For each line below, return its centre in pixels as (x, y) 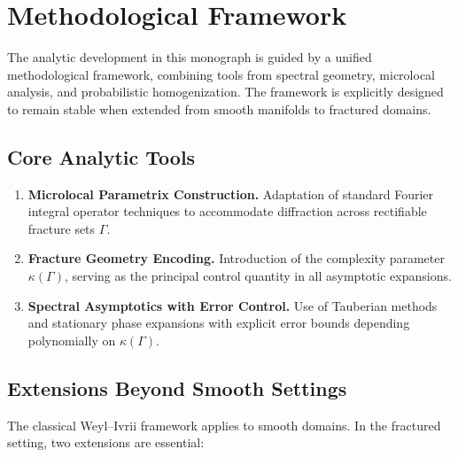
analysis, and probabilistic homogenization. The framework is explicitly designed (225, 92)
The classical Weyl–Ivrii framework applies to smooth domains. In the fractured (224, 425)
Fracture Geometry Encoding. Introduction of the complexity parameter (236, 258)
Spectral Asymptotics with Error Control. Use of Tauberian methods (233, 305)
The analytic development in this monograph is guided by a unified (190, 57)
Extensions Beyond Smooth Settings (177, 387)
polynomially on (72, 340)
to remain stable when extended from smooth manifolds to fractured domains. (219, 108)
